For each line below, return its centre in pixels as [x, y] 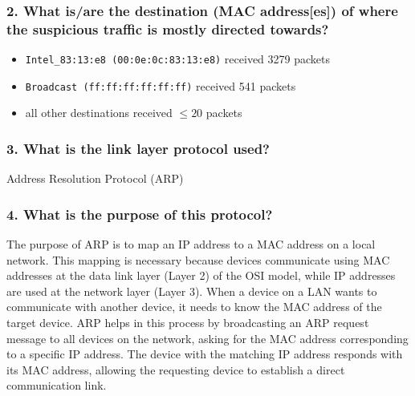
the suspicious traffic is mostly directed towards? [168, 28]
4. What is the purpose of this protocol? [140, 214]
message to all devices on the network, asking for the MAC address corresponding [207, 338]
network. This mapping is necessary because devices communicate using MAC [198, 259]
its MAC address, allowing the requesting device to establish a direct [176, 369]
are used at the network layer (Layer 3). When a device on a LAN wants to [192, 291]
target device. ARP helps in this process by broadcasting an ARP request [188, 323]
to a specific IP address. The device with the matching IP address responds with [205, 354]
